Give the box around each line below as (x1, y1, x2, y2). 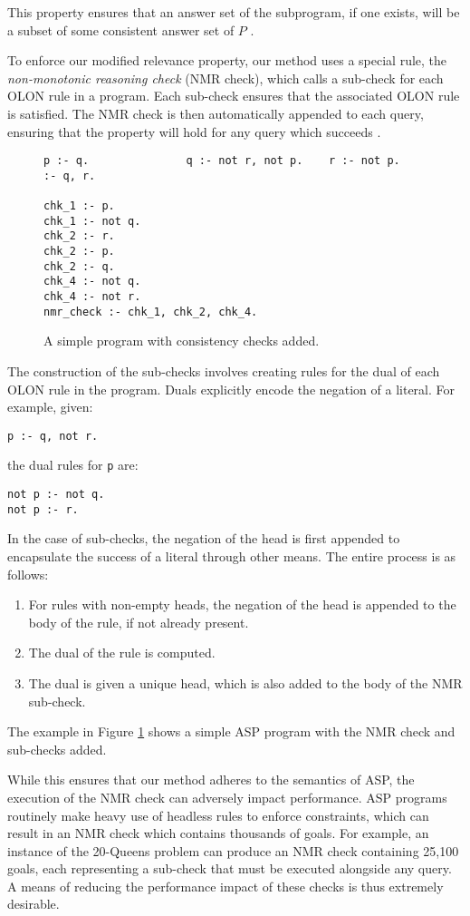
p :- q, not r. (7, 429, 99, 443)
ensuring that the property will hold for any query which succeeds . (7, 122, 381, 141)
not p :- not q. (7, 488, 105, 502)
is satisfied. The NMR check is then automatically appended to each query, (7, 103, 424, 122)
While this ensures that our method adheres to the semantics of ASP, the (7, 770, 415, 789)
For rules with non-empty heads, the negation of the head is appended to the (28, 595, 456, 614)
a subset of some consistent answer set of (7, 20, 235, 39)
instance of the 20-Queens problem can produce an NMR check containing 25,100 (7, 841, 459, 860)
